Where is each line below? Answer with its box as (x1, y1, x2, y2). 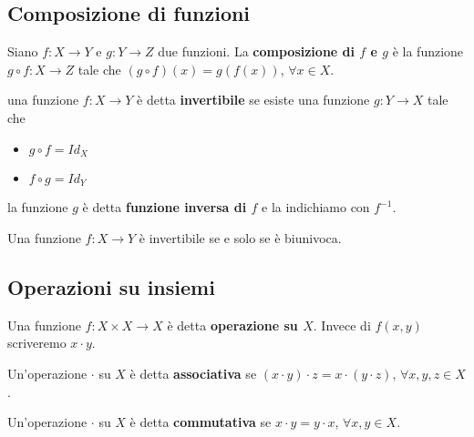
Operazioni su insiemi (7, 273, 215, 301)
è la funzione (392, 42, 464, 61)
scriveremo (7, 333, 67, 352)
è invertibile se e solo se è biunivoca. (139, 229, 342, 248)
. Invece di (313, 315, 371, 334)
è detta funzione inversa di (82, 198, 247, 217)
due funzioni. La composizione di (158, 42, 355, 61)
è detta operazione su (167, 315, 298, 334)
